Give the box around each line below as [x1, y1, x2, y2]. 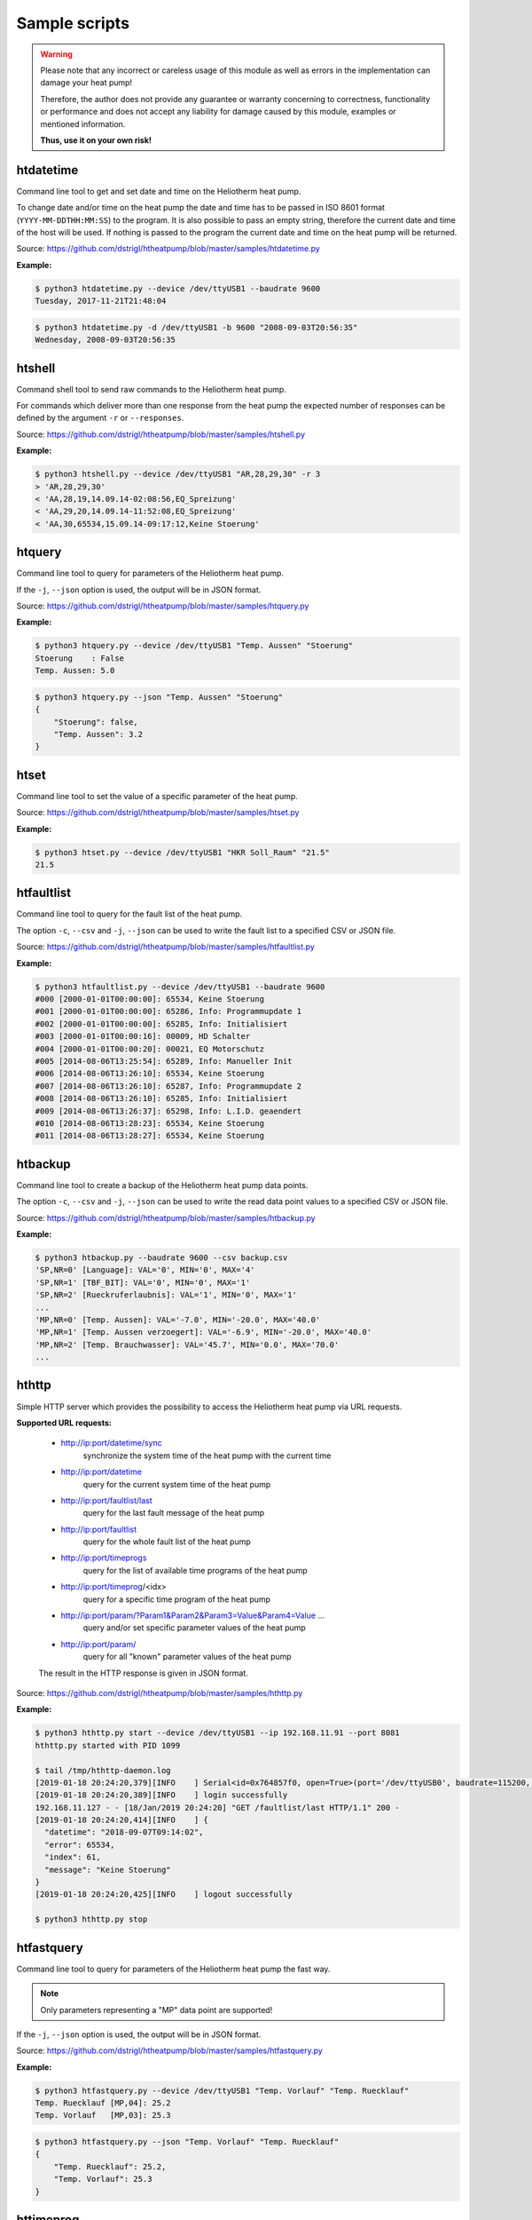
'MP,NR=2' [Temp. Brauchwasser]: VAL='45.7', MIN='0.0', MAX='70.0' [35, 1339, 340, 1350]
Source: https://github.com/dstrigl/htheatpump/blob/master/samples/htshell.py [16, 429, 306, 440]
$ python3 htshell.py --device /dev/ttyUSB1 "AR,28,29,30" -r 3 [35, 469, 321, 480]
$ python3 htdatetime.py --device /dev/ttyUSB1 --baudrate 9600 [35, 283, 321, 293]
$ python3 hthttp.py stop [35, 1915, 148, 1924]
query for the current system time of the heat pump [82, 1479, 271, 1489]
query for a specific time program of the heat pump [82, 1594, 270, 1605]
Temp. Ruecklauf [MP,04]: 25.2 [35, 2098, 172, 2108]
